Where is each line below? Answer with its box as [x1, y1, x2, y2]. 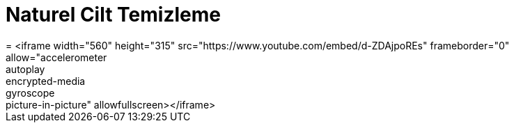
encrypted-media [6, 74, 86, 87]
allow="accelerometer [6, 51, 107, 63]
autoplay [6, 63, 45, 75]
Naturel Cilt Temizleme [6, 3, 221, 26]
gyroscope [6, 86, 55, 99]
